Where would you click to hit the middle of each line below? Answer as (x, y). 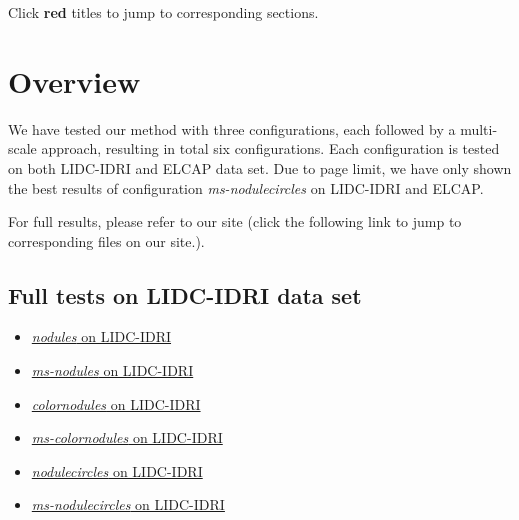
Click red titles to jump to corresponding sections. (163, 12)
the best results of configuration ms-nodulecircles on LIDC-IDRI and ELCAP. (246, 187)
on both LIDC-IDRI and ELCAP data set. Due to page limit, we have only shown (260, 167)
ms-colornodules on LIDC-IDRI (127, 437)
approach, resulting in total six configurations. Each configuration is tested (270, 148)
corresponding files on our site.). (106, 240)
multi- (479, 128)
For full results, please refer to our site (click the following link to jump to (235, 221)
